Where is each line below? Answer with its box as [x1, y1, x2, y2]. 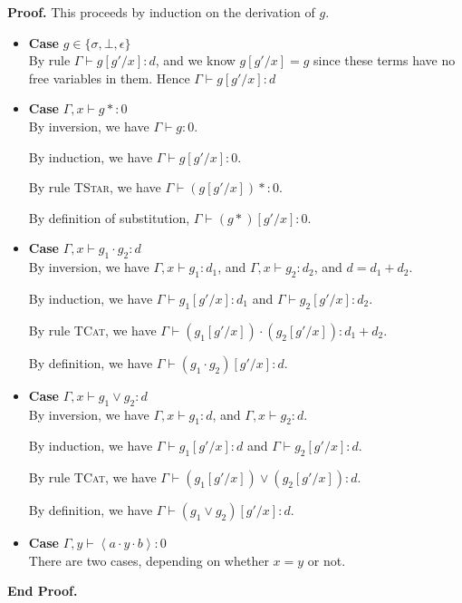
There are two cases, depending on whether [28, 550, 269, 569]
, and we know [155, 51, 236, 70]
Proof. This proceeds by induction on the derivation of [7, 3, 315, 21]
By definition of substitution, [28, 208, 190, 227]
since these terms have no [313, 51, 456, 70]
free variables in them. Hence [28, 68, 190, 87]
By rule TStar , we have [28, 178, 161, 197]
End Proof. [7, 581, 78, 600]
